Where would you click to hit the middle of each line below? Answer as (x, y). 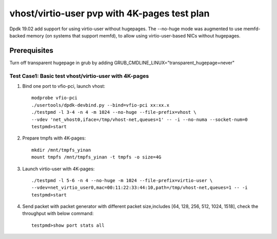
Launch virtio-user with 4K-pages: (58, 169)
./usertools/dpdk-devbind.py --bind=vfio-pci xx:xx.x (100, 105)
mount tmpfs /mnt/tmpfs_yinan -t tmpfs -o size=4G (96, 157)
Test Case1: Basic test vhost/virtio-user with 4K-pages (79, 76)
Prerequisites (31, 51)
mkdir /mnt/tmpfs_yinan (61, 150)
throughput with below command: (58, 213)
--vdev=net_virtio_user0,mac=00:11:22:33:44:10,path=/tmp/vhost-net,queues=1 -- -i (140, 188)
